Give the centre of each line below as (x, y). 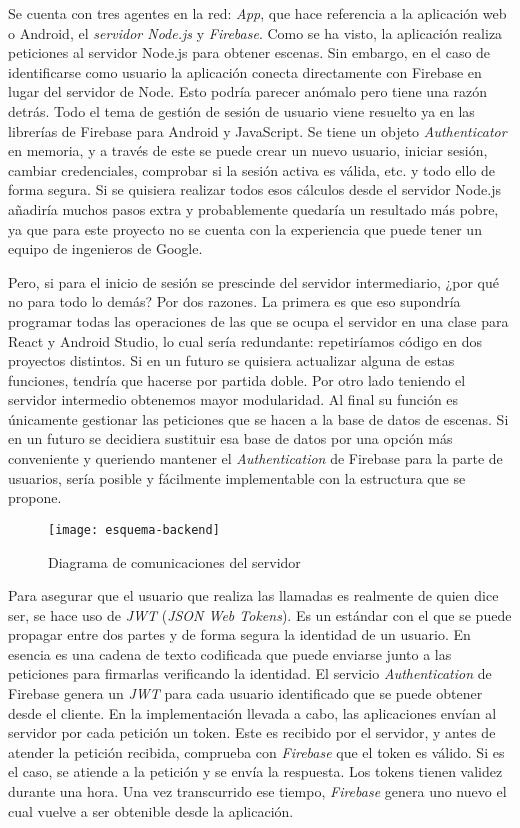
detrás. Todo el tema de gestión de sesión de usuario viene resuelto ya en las (241, 110)
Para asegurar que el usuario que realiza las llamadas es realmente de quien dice (253, 595)
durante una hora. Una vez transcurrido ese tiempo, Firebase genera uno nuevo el (257, 791)
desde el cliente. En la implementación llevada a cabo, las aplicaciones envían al (252, 712)
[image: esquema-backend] (134, 529)
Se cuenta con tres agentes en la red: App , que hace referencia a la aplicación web (257, 13)
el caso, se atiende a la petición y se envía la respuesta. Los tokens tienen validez (255, 771)
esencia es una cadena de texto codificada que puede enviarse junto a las (230, 653)
